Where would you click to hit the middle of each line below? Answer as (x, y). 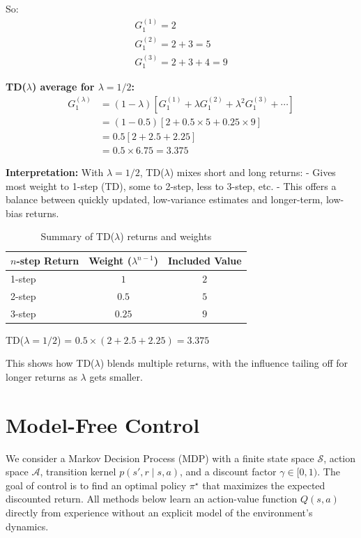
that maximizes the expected (264, 485)
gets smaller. (116, 376)
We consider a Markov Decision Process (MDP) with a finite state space (160, 458)
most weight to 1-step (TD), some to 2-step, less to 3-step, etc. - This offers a (171, 185)
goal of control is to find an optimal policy (96, 485)
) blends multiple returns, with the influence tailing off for (224, 363)
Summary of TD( (78, 236)
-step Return (48, 261)
